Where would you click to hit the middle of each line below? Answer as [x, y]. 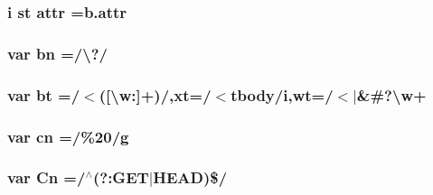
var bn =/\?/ [57, 53]
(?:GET [121, 177]
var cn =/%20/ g [68, 136]
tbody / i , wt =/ [282, 94]
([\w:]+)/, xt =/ [155, 94]
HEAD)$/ [190, 177]
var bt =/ [44, 94]
